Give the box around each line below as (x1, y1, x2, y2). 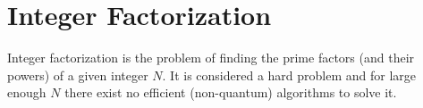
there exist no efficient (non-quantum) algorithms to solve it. (64, 83, 397, 102)
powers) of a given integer (7, 65, 148, 84)
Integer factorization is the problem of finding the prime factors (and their (7, 48, 415, 67)
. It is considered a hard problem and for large (162, 65, 417, 84)
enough (7, 83, 47, 102)
